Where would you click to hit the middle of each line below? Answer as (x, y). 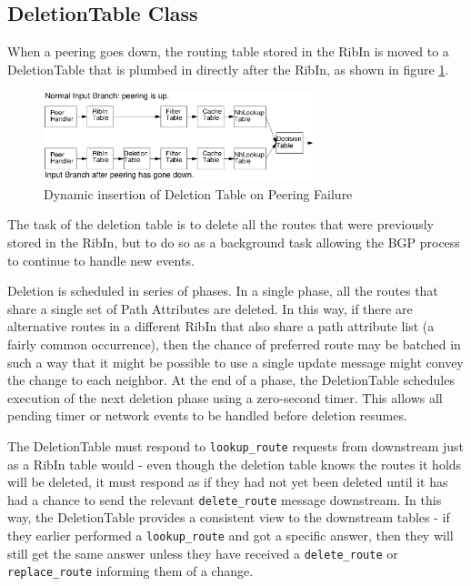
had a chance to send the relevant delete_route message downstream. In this (225, 499)
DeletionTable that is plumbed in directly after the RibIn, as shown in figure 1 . (228, 69)
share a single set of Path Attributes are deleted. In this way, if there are (210, 308)
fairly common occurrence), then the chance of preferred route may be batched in (234, 344)
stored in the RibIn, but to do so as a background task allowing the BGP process (234, 242)
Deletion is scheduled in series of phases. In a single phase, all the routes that (223, 291)
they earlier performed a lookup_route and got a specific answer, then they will (230, 535)
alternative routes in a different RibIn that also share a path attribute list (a (221, 326)
